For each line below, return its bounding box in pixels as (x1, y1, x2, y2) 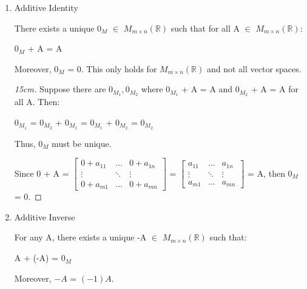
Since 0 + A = (14, 166, 69, 179)
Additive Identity (14, 1, 78, 13)
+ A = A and (181, 83, 233, 95)
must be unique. (52, 137, 112, 149)
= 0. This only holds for (67, 62, 157, 75)
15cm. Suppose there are (14, 83, 106, 95)
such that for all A (170, 21, 240, 34)
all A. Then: (14, 95, 60, 108)
